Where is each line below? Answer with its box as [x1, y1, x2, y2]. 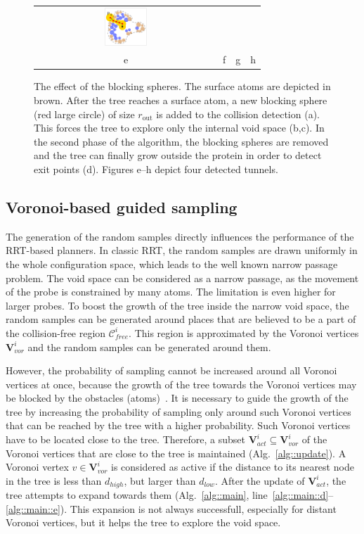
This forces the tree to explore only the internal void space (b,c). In [34, 120, 325, 135]
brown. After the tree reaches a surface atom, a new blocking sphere [34, 92, 327, 107]
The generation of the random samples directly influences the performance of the [6, 229, 354, 243]
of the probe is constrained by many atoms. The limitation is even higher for [6, 284, 336, 299]
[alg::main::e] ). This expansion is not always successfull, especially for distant [6, 501, 337, 516]
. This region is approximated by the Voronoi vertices [129, 325, 359, 340]
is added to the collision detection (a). [156, 106, 320, 121]
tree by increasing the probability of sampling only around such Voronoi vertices [6, 404, 351, 419]
